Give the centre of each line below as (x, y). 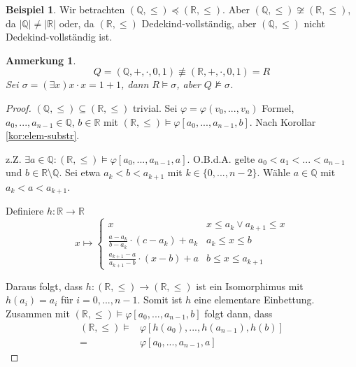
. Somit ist (160, 300)
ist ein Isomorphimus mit (250, 286)
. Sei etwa (80, 172)
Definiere (25, 211)
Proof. (19, 107)
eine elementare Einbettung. (254, 300)
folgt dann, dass (238, 313)
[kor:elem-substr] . (43, 135)
